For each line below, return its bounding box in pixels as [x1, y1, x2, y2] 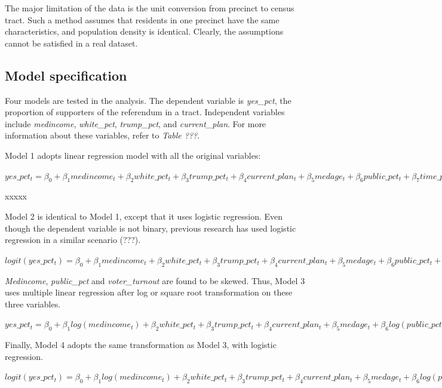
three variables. [5, 297, 61, 310]
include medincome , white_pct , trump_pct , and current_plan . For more [5, 117, 266, 130]
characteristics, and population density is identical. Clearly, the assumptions [5, 25, 284, 38]
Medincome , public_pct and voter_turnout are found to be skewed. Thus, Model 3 [5, 274, 305, 287]
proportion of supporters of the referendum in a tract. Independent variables [5, 106, 285, 118]
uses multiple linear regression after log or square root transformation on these [5, 286, 293, 298]
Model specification [5, 66, 127, 84]
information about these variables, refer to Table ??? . [5, 129, 200, 141]
